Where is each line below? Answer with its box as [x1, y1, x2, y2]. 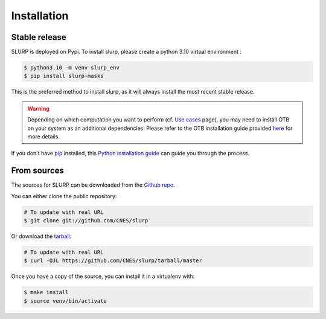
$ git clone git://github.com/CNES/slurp [24, 217, 149, 224]
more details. [27, 133, 60, 140]
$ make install [24, 289, 69, 296]
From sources [11, 166, 65, 176]
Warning [27, 105, 50, 112]
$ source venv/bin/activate [24, 297, 107, 304]
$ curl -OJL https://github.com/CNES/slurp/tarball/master [24, 257, 202, 264]
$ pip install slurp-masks [24, 72, 104, 80]
